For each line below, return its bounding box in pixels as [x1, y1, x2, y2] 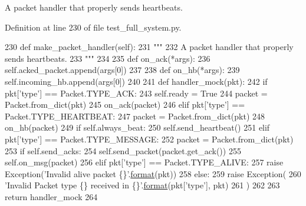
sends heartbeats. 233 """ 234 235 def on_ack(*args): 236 [5, 52, 210, 64]
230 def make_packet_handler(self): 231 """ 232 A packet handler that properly [5, 41, 294, 53]
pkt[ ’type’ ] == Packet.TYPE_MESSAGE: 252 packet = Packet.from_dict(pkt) [5, 132, 294, 145]
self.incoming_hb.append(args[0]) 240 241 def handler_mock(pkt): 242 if [5, 75, 268, 87]
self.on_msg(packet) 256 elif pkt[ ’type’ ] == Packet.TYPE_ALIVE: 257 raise [5, 156, 284, 168]
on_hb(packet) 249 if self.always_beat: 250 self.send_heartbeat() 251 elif [5, 121, 270, 134]
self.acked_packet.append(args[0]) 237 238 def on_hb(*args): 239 [5, 64, 240, 76]
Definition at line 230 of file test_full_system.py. [5, 21, 182, 33]
